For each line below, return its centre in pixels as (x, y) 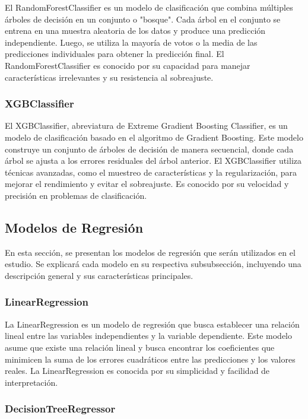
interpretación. (31, 382)
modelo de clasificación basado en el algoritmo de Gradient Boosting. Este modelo (154, 137)
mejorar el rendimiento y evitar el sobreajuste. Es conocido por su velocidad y (147, 184)
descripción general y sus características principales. (99, 275)
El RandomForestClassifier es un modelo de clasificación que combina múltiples (149, 7)
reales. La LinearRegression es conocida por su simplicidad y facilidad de (137, 371)
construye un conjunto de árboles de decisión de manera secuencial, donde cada (149, 149)
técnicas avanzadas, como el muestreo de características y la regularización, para (151, 172)
